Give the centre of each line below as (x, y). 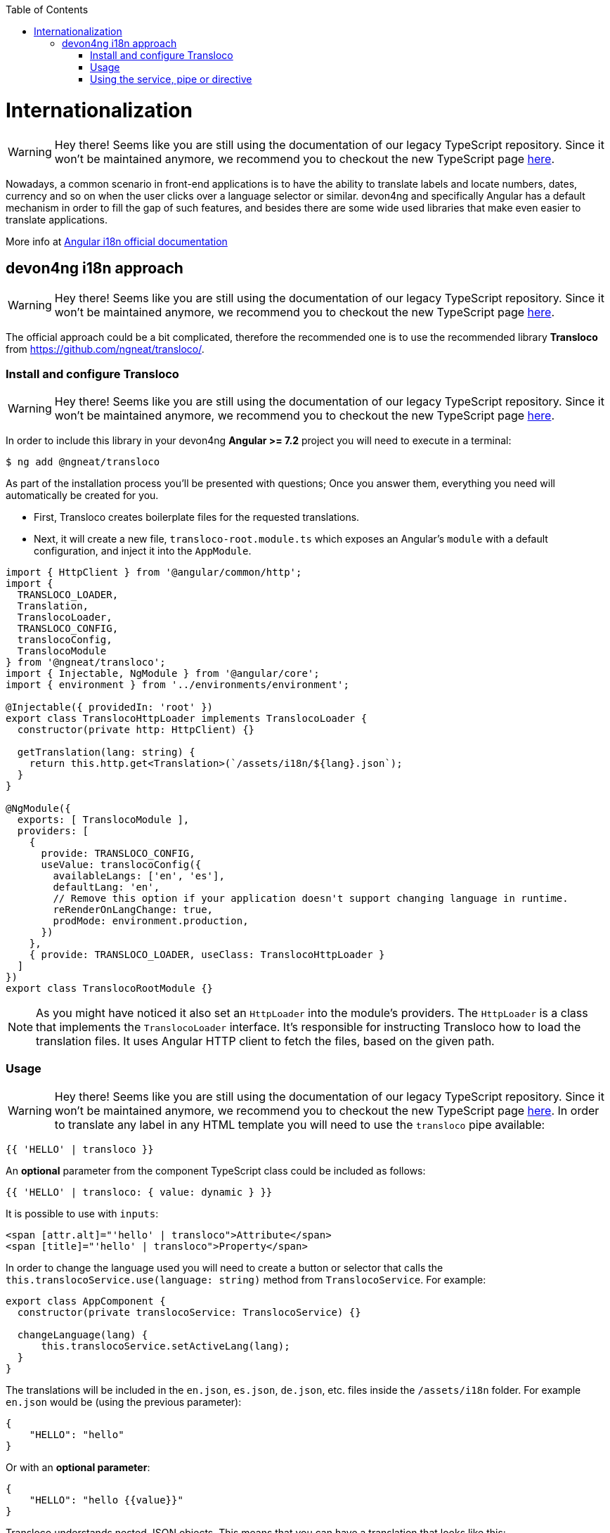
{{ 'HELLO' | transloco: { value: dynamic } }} (139, 1192)
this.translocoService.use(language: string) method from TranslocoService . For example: (246, 1279)
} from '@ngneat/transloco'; (86, 662)
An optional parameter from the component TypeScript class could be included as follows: (216, 1170)
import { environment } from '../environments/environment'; (177, 685)
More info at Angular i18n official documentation (117, 241)
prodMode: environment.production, (151, 921)
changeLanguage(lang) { (83, 1334)
